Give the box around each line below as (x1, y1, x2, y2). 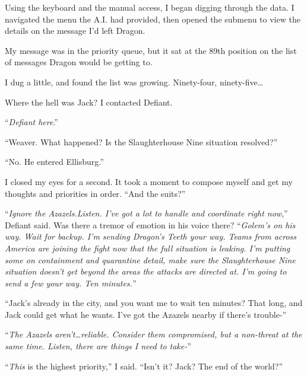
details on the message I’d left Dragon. (5, 24, 145, 37)
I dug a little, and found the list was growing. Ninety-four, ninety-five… (5, 75, 264, 88)
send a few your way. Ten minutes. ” (5, 276, 137, 289)
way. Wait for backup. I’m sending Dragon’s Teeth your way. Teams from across (5, 230, 297, 243)
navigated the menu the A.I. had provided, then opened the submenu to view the (5, 12, 300, 25)
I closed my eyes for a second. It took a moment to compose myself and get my (5, 175, 293, 187)
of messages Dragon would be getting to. (5, 56, 153, 68)
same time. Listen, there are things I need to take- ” (5, 340, 191, 352)
